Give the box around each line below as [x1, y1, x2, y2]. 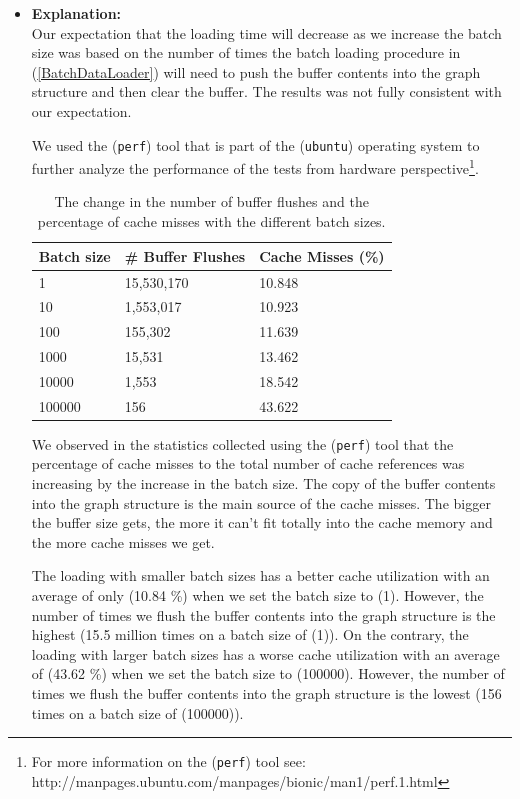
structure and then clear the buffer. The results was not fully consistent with [31, 81, 502, 102]
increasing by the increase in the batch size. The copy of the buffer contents [31, 473, 496, 494]
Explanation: [31, 3, 122, 23]
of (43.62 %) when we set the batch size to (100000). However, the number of [31, 663, 505, 684]
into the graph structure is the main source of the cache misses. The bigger [31, 492, 491, 513]
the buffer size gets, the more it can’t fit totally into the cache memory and [31, 512, 493, 533]
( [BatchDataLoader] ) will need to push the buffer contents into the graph [31, 61, 481, 82]
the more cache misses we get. [31, 531, 215, 552]
